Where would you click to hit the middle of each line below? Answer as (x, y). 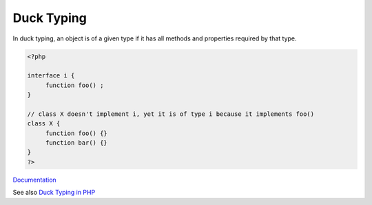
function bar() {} (76, 143)
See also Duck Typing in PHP (54, 193)
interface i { (51, 76)
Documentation (34, 180)
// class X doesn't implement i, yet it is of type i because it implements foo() (171, 114)
